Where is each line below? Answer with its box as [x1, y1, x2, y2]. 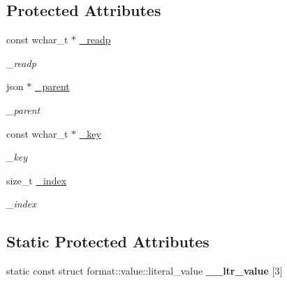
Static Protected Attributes [6, 231, 209, 252]
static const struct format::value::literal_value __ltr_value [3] [6, 263, 283, 278]
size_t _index [6, 173, 67, 187]
